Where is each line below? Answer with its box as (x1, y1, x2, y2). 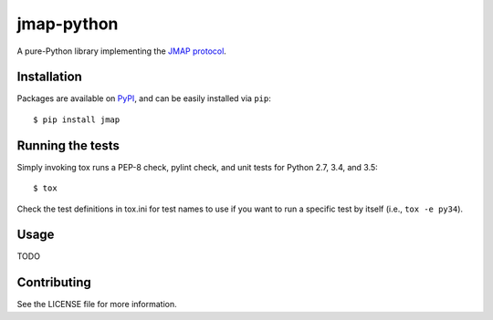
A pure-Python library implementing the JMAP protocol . (16, 46, 227, 57)
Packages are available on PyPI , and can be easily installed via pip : (16, 93, 271, 104)
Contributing (16, 274, 91, 291)
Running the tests (16, 138, 121, 153)
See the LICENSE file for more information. (16, 299, 177, 310)
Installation (16, 69, 82, 85)
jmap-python (16, 14, 119, 34)
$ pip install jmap (33, 114, 121, 125)
